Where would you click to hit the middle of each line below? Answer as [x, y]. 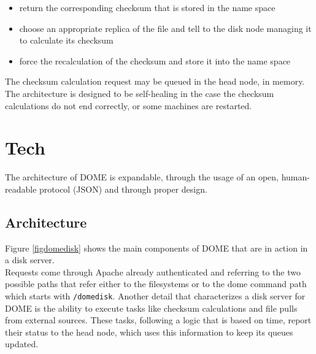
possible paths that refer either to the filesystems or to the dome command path [156, 284]
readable [21, 189]
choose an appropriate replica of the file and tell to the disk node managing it [165, 28]
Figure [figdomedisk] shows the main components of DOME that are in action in [156, 248]
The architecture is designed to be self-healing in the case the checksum [140, 93]
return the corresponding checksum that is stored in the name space [147, 7]
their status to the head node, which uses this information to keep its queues [149, 332]
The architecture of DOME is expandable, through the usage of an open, [142, 177]
